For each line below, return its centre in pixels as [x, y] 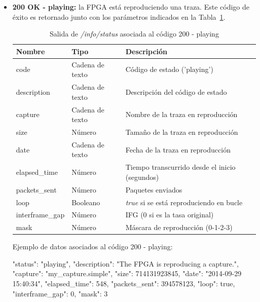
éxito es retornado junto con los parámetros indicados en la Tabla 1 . [119, 16]
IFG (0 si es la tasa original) [170, 215]
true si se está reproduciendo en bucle [184, 202]
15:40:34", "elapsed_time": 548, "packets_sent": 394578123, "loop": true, [124, 284]
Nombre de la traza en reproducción [181, 114]
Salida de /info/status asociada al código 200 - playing [134, 34]
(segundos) [142, 177]
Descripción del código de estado [176, 91]
